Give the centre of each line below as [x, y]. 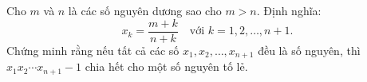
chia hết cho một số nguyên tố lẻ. [166, 66]
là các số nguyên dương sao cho [145, 10]
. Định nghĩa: [289, 10]
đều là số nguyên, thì [309, 50]
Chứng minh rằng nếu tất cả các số [93, 50]
